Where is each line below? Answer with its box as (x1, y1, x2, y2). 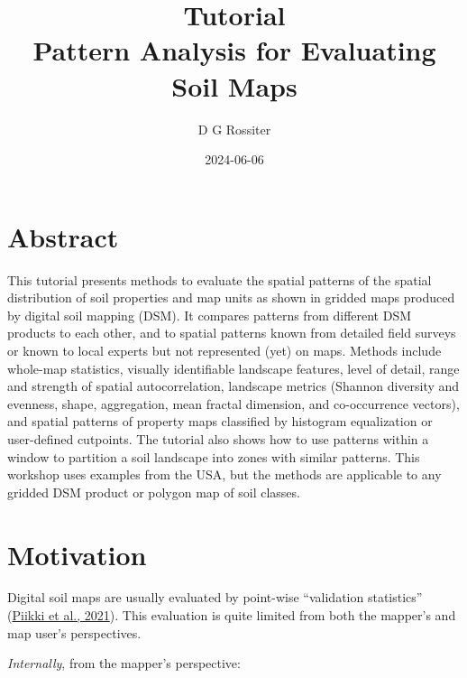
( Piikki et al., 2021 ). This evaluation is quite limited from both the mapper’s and (7, 606, 456, 625)
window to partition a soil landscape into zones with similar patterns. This (7, 447, 420, 466)
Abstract (7, 218, 119, 255)
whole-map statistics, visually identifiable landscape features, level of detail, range (7, 358, 460, 377)
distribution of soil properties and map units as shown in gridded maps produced (7, 288, 455, 307)
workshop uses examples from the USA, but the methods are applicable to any (7, 465, 442, 484)
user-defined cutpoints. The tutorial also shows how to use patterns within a (7, 429, 429, 448)
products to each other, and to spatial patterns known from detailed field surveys (7, 323, 456, 342)
